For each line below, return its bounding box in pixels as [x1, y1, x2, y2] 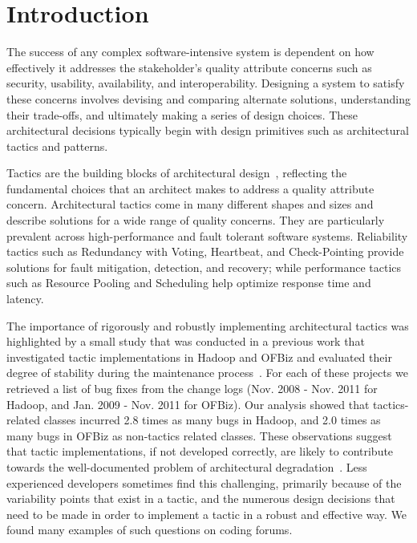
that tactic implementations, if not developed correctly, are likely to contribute [6, 443, 394, 460]
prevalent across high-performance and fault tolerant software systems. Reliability [6, 227, 408, 244]
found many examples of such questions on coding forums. [6, 521, 293, 538]
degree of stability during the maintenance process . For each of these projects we [6, 364, 408, 381]
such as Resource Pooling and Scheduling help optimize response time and [6, 274, 371, 291]
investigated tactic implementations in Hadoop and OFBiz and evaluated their [6, 348, 392, 365]
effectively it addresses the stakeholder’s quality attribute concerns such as [6, 59, 372, 75]
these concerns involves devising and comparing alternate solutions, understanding [6, 90, 411, 107]
